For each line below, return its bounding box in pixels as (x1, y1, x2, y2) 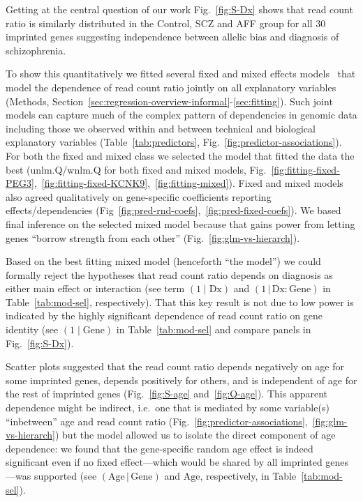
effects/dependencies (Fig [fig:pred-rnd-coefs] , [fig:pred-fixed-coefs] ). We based (6, 203, 341, 218)
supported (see (34, 469, 97, 482)
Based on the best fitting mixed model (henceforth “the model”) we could (6, 254, 321, 268)
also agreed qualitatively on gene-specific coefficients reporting (6, 189, 272, 204)
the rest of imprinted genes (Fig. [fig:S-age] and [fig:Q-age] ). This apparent (6, 386, 328, 401)
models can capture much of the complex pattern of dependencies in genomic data (6, 107, 357, 122)
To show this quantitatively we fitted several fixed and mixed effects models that (6, 66, 356, 81)
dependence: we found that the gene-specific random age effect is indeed (6, 441, 313, 455)
